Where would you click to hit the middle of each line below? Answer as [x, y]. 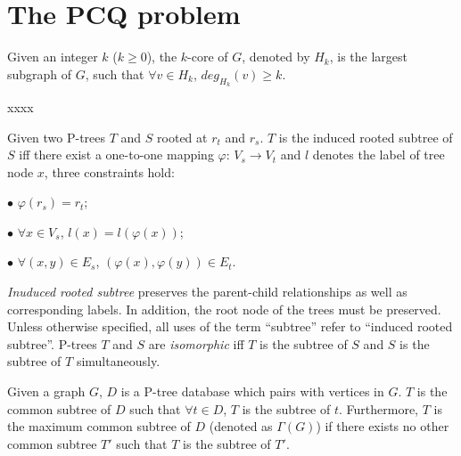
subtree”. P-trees [52, 343]
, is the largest [369, 57]
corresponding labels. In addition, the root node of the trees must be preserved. [224, 309]
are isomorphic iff [196, 343]
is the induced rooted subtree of [366, 137]
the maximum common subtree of [99, 426]
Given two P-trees [57, 137]
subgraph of [40, 73]
